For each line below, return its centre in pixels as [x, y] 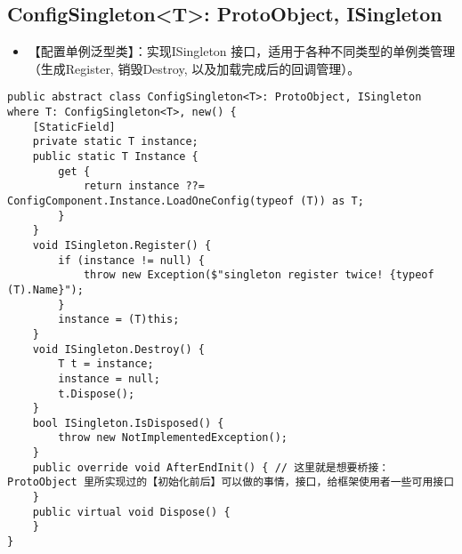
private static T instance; [115, 142]
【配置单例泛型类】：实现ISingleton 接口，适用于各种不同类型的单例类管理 [242, 51]
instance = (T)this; [119, 320]
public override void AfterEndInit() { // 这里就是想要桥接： [211, 467]
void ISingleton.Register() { [122, 245]
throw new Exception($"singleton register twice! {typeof [259, 275]
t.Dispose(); [97, 393]
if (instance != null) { [131, 260]
